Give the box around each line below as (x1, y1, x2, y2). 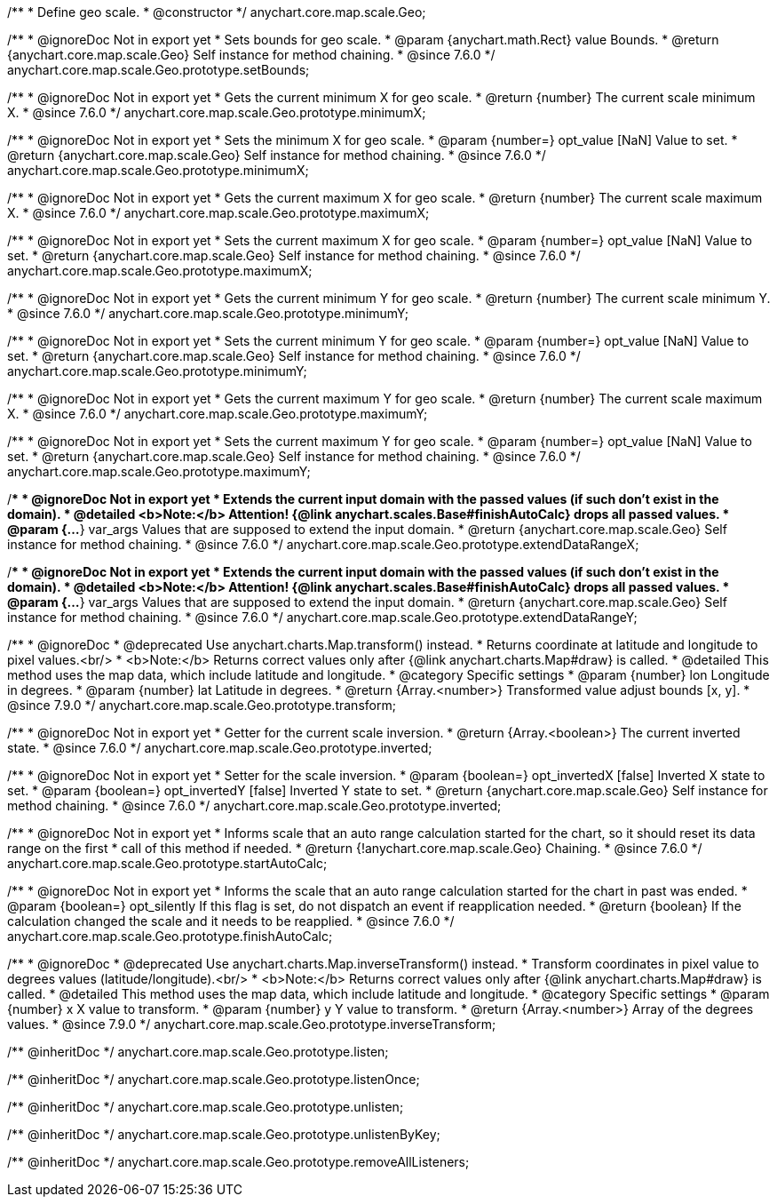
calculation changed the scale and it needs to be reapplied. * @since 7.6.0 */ (7, 913, 455, 929)
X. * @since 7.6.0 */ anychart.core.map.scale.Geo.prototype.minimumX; (7, 105, 426, 120)
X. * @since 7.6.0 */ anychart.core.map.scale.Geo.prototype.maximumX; (7, 205, 430, 220)
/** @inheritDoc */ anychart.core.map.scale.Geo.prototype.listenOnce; (7, 1072, 420, 1087)
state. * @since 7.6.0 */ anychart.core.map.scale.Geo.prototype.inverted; (7, 740, 432, 755)
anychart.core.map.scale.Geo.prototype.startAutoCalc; (7, 856, 328, 871)
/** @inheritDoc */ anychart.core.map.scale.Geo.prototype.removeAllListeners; (7, 1154, 470, 1169)
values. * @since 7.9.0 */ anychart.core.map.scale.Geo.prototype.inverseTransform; (7, 1017, 496, 1032)
